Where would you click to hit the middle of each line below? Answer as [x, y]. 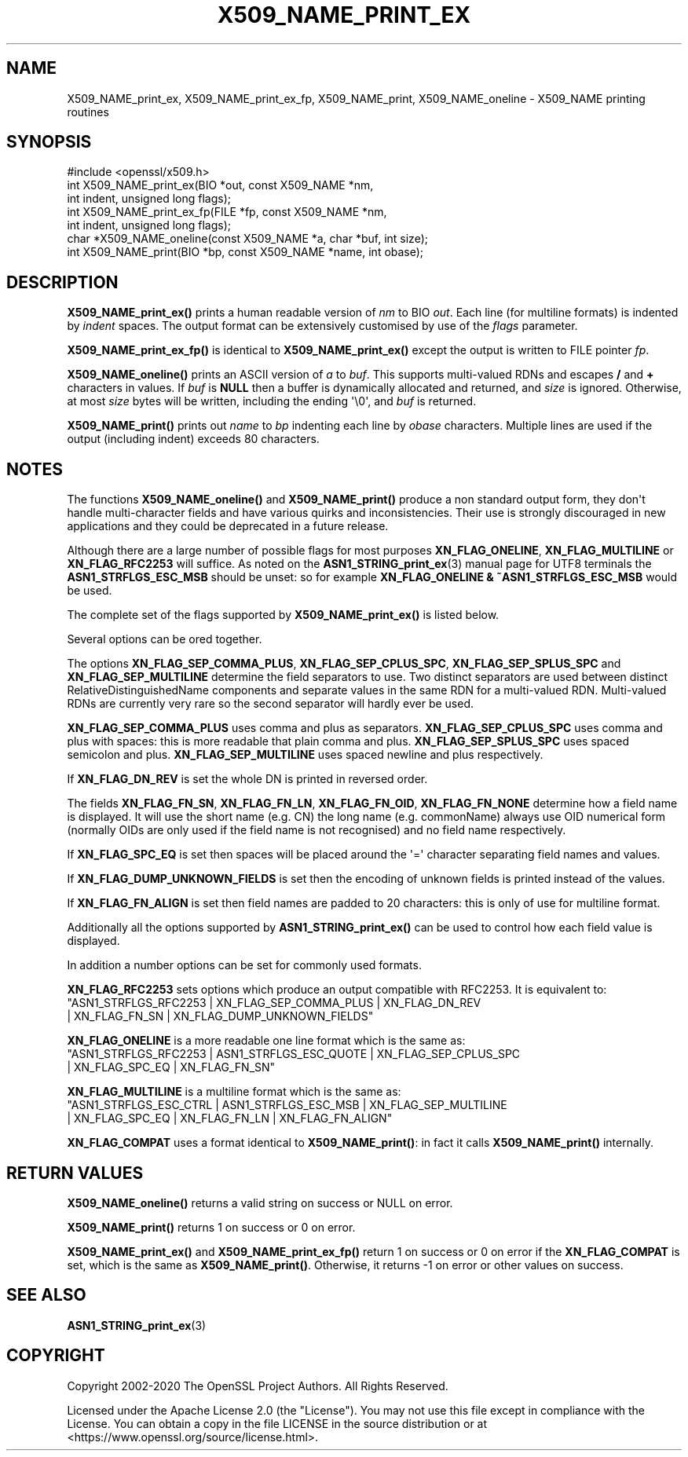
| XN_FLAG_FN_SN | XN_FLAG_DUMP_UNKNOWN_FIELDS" [220, 1016]
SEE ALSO [46, 1295]
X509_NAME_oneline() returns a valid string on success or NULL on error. [260, 1203]
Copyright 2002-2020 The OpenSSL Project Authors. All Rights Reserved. [258, 1386]
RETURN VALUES [75, 1173]
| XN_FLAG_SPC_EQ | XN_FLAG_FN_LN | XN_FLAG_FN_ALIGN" [230, 1118]
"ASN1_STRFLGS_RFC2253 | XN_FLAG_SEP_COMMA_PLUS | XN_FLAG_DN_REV [274, 1003]
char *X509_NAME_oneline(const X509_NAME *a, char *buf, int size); [247, 239]
